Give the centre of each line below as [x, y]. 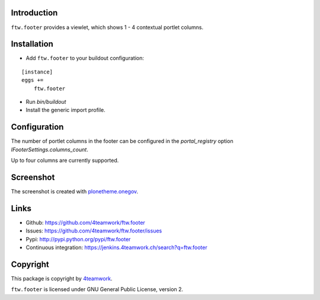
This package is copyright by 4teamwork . [62, 278]
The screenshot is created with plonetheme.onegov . [75, 191]
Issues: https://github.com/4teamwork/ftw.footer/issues [94, 231]
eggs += [33, 80]
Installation [32, 44]
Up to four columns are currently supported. [65, 161]
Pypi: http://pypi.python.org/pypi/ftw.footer [78, 239]
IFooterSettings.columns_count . [49, 149]
